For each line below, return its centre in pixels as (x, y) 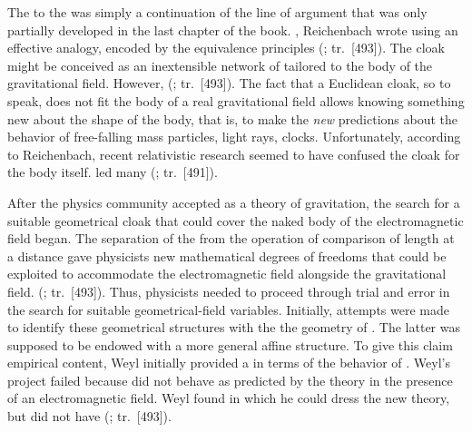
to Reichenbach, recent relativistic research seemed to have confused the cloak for (234, 154)
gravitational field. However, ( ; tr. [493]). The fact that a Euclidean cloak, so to (229, 83)
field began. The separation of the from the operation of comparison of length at (231, 238)
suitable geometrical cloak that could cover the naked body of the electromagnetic (236, 220)
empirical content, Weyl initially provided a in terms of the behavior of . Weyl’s (229, 363)
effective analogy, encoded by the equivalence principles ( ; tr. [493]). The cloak (226, 48)
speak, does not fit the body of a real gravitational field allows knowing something (236, 100)
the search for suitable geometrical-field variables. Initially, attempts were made (228, 309)
